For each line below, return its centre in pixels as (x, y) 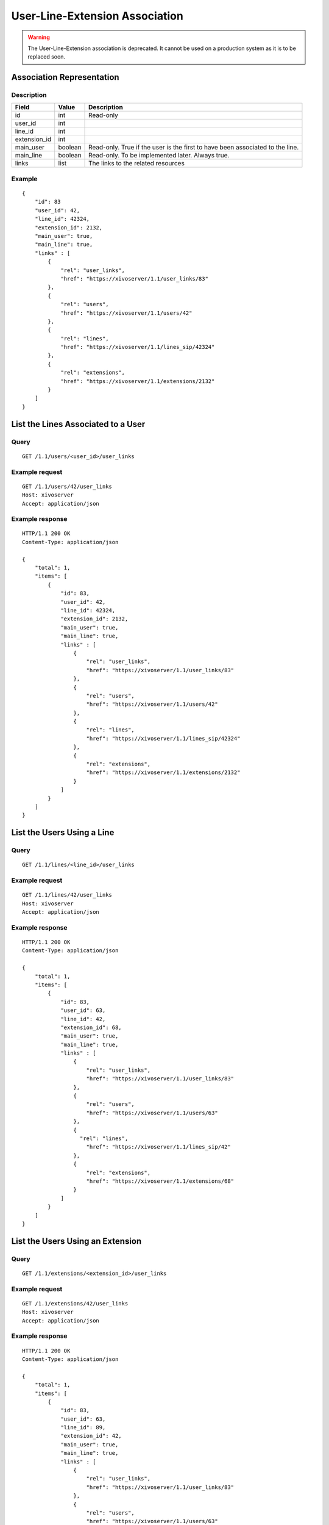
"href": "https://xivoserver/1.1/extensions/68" (160, 1181)
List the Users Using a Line (63, 833)
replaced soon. (47, 57)
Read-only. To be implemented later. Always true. (159, 156)
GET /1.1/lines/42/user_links (67, 895)
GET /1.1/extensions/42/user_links (75, 1303)
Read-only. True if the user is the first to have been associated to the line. (194, 148)
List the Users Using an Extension (76, 1241)
